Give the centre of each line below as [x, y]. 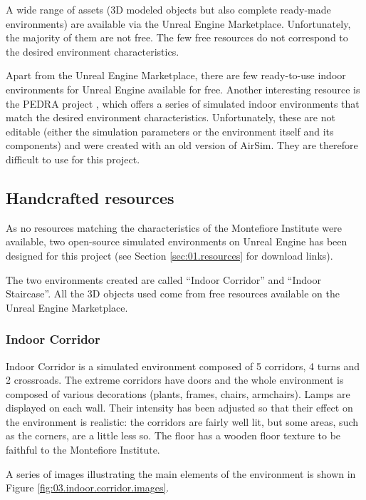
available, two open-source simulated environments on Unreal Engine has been [177, 241]
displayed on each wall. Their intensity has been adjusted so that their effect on [179, 408]
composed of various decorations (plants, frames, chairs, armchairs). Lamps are [178, 393]
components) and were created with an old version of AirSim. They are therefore [182, 145]
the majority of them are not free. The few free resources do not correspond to [177, 37]
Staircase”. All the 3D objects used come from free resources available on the [173, 294]
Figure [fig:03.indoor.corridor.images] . [88, 488]
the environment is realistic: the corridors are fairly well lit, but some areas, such [182, 421]
